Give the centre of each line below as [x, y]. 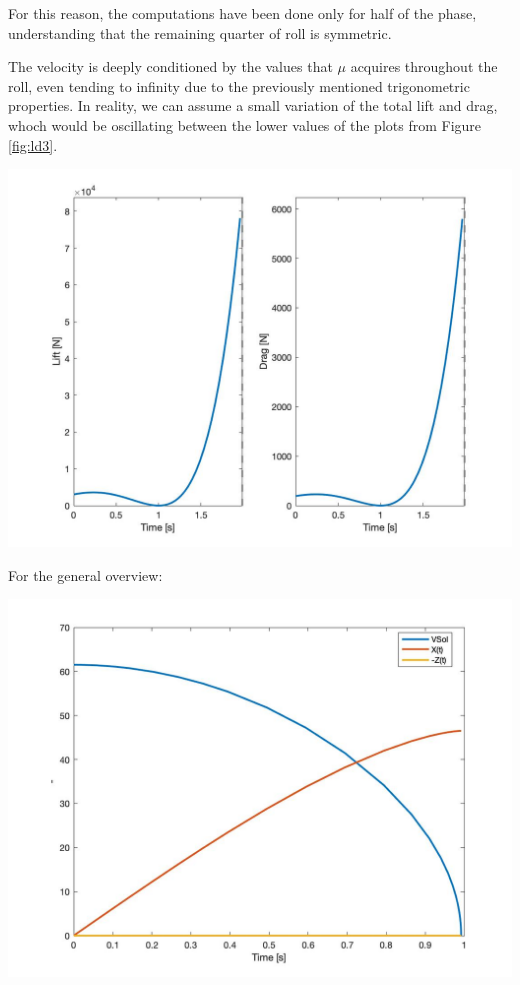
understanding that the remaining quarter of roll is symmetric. [200, 32]
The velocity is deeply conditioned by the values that [170, 66]
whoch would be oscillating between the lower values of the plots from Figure [245, 124]
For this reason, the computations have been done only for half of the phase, [242, 13]
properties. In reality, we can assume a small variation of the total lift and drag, [253, 105]
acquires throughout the [424, 66]
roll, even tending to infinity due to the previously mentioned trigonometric [239, 85]
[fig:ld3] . [33, 144]
